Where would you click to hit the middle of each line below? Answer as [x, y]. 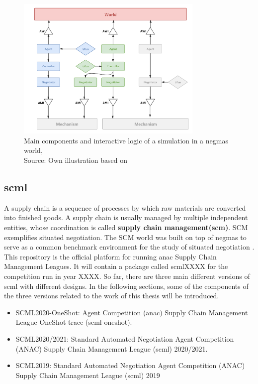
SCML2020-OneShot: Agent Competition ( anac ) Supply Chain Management [132, 312]
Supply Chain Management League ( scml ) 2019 [88, 375]
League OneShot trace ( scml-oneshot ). [74, 322]
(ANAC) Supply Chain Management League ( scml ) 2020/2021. [112, 348]
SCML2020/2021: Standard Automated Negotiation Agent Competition [125, 338]
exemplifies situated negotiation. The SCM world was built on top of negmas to [125, 237]
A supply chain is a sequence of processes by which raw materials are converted [125, 207]
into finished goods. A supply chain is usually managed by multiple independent [126, 217]
